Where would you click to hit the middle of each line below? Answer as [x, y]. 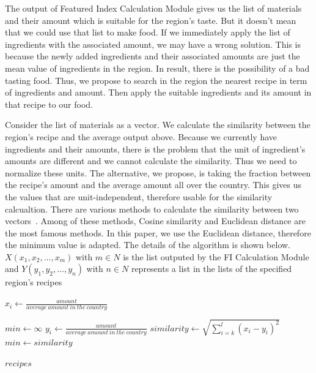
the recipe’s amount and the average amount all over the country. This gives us [153, 185]
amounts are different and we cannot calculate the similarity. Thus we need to [151, 161]
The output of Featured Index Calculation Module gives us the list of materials [153, 8]
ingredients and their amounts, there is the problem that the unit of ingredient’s [155, 149]
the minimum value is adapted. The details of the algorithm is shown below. [148, 245]
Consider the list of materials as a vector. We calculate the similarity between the [158, 125]
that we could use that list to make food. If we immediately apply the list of [148, 32]
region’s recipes [34, 282]
